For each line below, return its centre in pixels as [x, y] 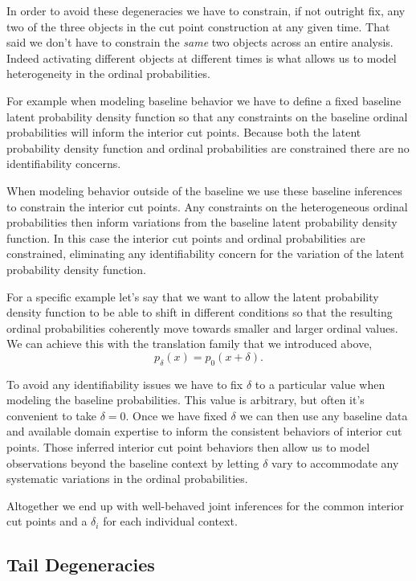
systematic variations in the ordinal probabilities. [127, 479]
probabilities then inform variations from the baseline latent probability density [202, 222]
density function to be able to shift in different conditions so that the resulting [200, 312]
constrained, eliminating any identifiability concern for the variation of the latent [206, 254]
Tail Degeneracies [81, 565]
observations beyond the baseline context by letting [133, 462]
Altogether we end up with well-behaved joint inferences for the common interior [205, 505]
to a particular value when [320, 384]
